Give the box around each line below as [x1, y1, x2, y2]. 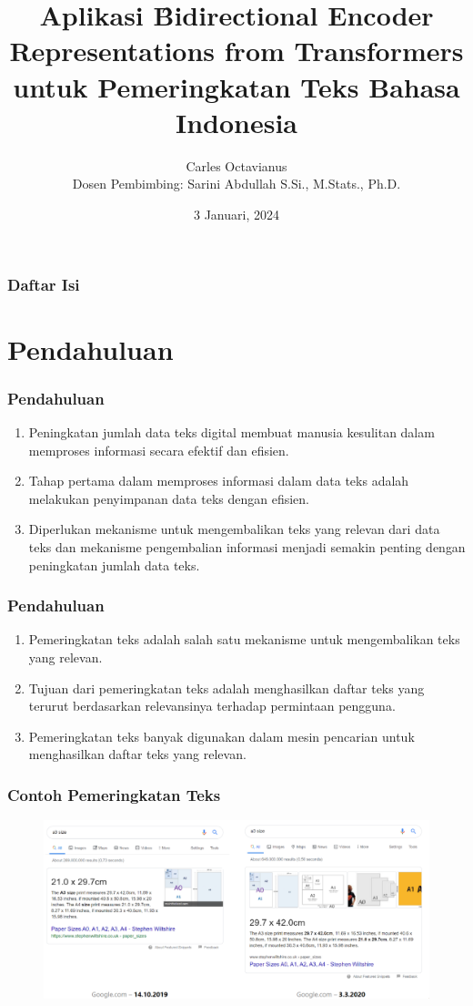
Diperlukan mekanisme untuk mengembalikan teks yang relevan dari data [28, 519, 440, 539]
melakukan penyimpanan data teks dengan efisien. [28, 488, 309, 508]
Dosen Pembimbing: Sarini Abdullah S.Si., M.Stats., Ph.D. [72, 174, 401, 193]
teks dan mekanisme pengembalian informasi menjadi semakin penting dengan [28, 537, 466, 556]
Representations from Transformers [9, 32, 464, 69]
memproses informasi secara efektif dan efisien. [28, 440, 289, 459]
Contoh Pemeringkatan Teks [7, 783, 221, 806]
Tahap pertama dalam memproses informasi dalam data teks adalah [28, 471, 409, 490]
